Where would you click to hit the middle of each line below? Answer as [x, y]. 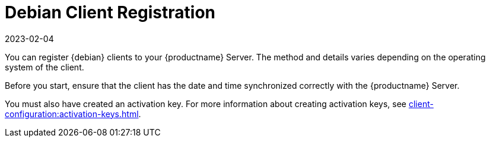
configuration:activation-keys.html [72, 114]
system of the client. [44, 67]
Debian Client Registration [110, 12]
